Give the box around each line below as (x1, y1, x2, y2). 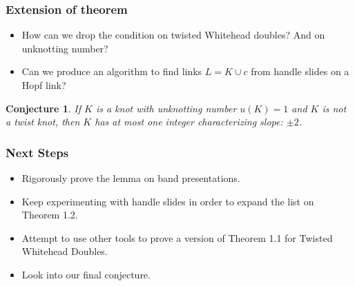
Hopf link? (21, 78, 66, 92)
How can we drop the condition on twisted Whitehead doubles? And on (21, 28, 325, 42)
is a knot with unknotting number (95, 101, 237, 115)
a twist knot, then (6, 114, 80, 129)
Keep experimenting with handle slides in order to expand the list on (21, 194, 314, 208)
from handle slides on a (251, 64, 349, 79)
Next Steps (6, 143, 69, 161)
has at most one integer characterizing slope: (95, 114, 283, 129)
